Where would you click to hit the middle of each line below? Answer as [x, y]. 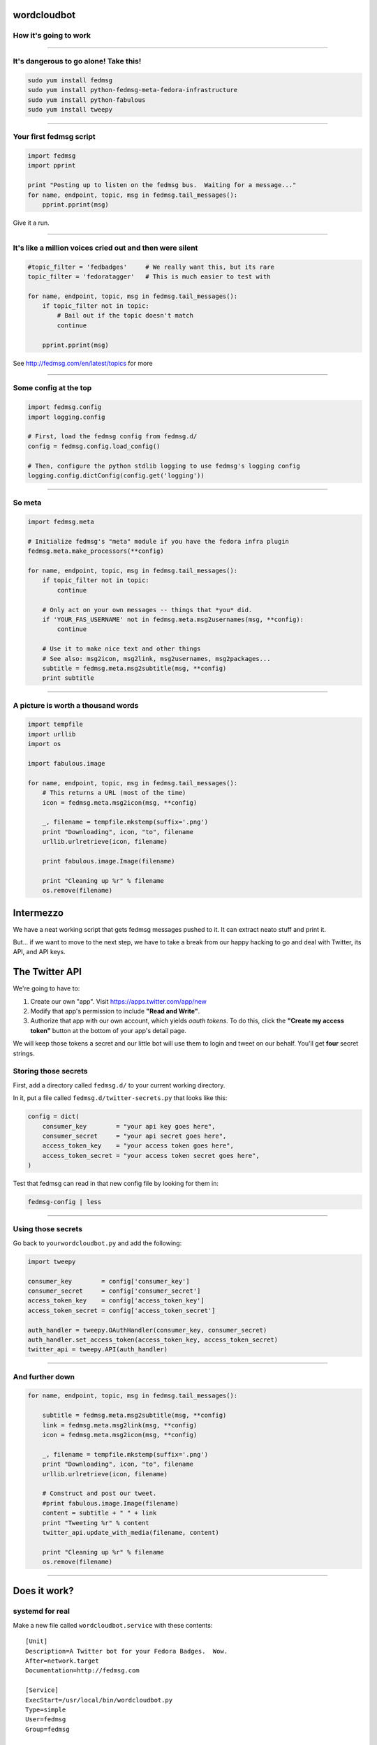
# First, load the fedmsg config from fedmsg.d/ [112, 437]
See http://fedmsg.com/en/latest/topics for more [83, 363]
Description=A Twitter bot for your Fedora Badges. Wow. [127, 1651]
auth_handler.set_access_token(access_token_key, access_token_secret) [153, 1339]
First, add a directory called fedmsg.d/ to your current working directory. [119, 1085]
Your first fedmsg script [54, 137]
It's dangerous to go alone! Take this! [77, 61]
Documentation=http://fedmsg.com [82, 1671]
